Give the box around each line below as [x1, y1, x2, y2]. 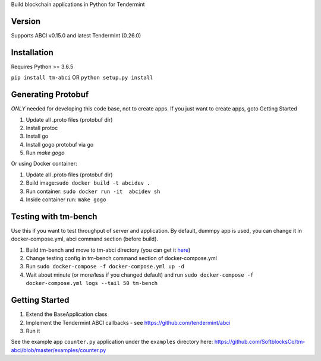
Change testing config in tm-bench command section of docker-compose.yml [26, 255, 217, 262]
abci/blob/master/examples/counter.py [11, 346, 106, 353]
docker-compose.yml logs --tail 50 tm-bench [26, 280, 158, 287]
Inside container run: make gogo [26, 196, 106, 203]
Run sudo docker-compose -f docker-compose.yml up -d [26, 263, 184, 270]
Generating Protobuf [11, 90, 89, 100]
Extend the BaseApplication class [26, 311, 108, 318]
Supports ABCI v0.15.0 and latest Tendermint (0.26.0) [11, 31, 141, 39]
